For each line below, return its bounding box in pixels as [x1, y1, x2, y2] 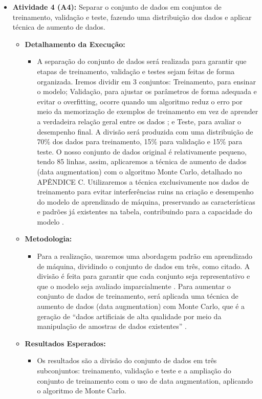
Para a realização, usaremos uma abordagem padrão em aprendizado [37, 251, 252, 261]
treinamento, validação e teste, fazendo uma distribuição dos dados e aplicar [12, 11, 252, 22]
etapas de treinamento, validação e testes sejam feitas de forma [37, 65, 235, 76]
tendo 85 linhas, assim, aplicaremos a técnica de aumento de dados [37, 156, 247, 167]
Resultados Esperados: [25, 338, 106, 348]
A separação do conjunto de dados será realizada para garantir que [37, 56, 247, 66]
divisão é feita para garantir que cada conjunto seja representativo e [37, 271, 250, 281]
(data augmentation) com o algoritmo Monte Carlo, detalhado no [37, 166, 242, 176]
